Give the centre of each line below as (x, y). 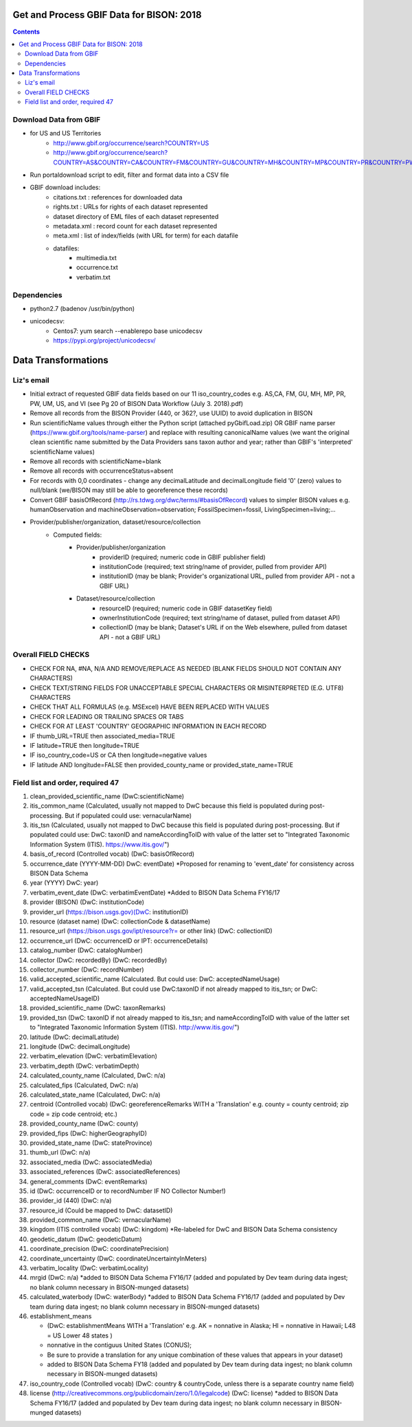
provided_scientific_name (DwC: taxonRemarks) (98, 1008)
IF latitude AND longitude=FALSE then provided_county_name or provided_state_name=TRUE (162, 764)
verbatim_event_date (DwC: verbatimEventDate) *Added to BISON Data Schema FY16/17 (155, 892)
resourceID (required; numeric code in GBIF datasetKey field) (186, 608)
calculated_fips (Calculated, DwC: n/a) (84, 1085)
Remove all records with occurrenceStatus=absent (102, 471)
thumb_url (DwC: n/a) (60, 1152)
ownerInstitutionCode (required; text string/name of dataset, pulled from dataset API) (220, 618)
